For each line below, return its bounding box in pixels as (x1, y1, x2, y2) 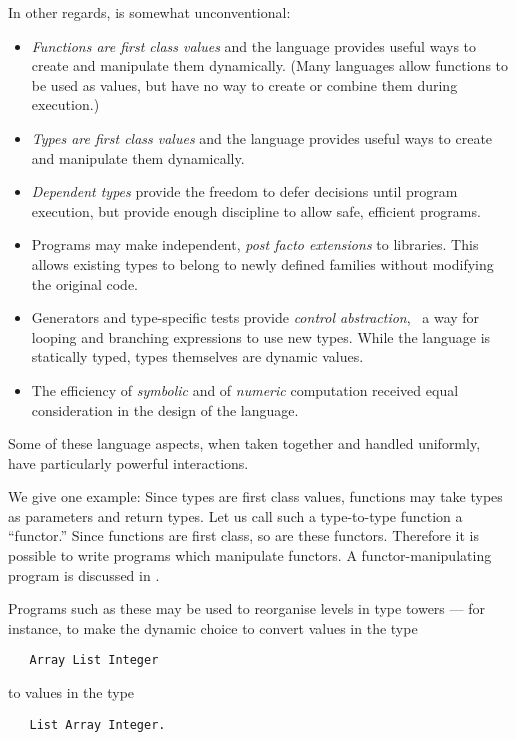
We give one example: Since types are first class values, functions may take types (8, 486, 503, 507)
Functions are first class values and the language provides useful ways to (31, 35, 477, 56)
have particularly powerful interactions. (8, 452, 249, 473)
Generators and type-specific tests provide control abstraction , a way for (31, 307, 480, 328)
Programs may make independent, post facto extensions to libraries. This (31, 234, 479, 255)
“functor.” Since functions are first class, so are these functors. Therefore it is (8, 525, 480, 546)
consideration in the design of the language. (31, 399, 299, 420)
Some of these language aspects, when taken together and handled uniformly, (8, 433, 481, 454)
